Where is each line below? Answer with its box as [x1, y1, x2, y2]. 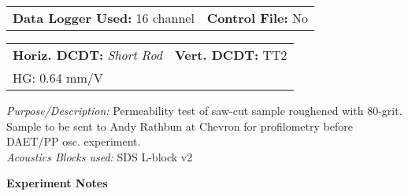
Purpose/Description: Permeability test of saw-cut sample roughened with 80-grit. [6, 102, 402, 118]
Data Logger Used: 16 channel [13, 9, 195, 27]
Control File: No [206, 9, 308, 27]
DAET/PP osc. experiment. [6, 133, 141, 150]
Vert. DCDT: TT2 [174, 46, 287, 64]
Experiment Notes [6, 175, 108, 191]
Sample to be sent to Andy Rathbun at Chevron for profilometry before [6, 117, 353, 134]
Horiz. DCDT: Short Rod [13, 46, 162, 64]
